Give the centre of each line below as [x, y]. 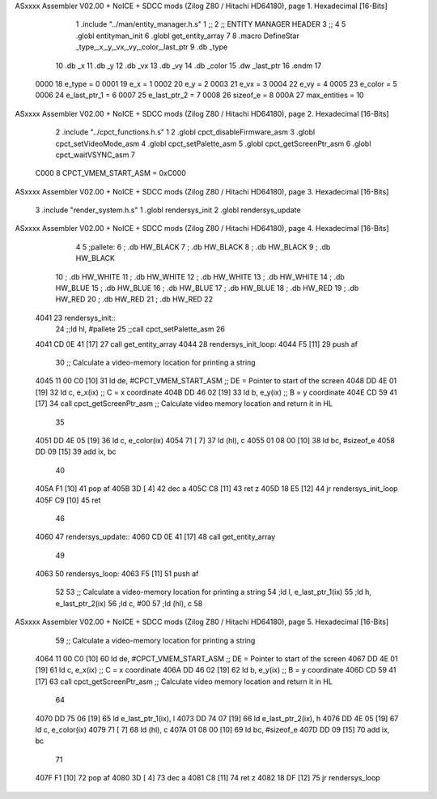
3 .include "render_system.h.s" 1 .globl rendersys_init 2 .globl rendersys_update [168, 210]
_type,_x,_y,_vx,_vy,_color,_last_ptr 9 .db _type [152, 47]
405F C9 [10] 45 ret [68, 500]
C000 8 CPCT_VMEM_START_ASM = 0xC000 [110, 173]
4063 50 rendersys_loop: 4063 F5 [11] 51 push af [117, 574]
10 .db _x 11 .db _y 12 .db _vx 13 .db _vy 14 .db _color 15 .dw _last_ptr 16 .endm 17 [189, 66]
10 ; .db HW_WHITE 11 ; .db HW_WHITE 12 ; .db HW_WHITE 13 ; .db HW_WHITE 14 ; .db [200, 276]
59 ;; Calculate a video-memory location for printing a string [155, 640]
